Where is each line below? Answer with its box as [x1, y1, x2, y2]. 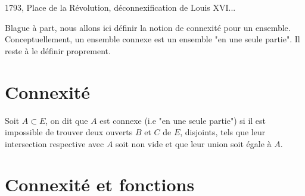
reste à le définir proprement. [5, 44, 111, 57]
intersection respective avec [5, 137, 104, 150]
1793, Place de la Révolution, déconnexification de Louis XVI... [5, 1, 236, 13]
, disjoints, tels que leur [180, 126, 266, 138]
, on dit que [45, 114, 88, 126]
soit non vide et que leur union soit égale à [116, 137, 272, 150]
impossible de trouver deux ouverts [5, 126, 133, 138]
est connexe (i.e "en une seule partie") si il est [99, 114, 266, 126]
